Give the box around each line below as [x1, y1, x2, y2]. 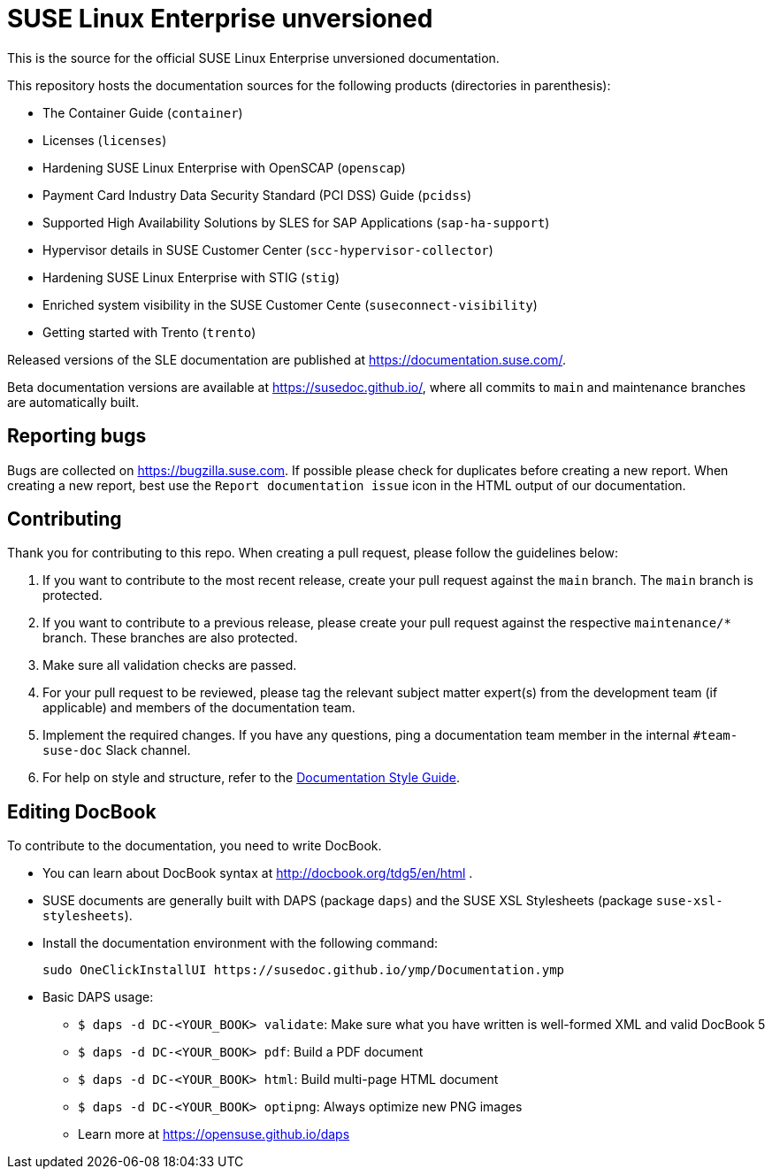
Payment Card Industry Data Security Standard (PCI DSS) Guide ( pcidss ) [42, 187, 472, 203]
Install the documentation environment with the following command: [42, 935, 439, 951]
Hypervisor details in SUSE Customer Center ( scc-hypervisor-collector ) [42, 242, 493, 257]
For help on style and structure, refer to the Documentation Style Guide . [42, 770, 460, 786]
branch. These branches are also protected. [42, 630, 298, 646]
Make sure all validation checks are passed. [42, 657, 297, 673]
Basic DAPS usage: [42, 989, 154, 1005]
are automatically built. [7, 394, 140, 410]
